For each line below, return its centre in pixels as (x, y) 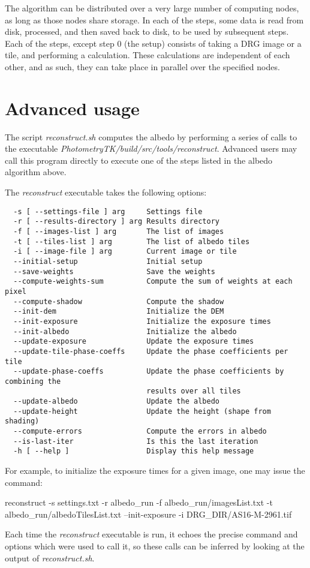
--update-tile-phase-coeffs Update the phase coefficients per (151, 351)
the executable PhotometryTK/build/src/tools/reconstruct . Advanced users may (151, 148)
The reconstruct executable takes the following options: (106, 192)
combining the (33, 381)
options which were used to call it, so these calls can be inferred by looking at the (155, 546)
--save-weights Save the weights (114, 271)
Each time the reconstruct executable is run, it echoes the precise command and (151, 534)
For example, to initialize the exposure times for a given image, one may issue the (155, 471)
